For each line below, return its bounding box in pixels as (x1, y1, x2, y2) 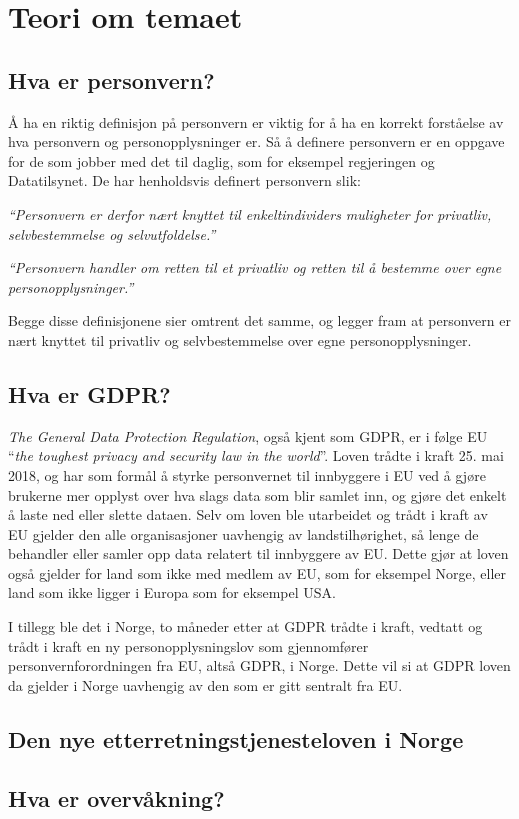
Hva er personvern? (8, 64, 215, 95)
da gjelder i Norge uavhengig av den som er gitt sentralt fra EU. (8, 674, 403, 695)
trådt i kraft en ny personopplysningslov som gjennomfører (8, 635, 369, 656)
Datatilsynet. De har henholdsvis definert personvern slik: (8, 170, 361, 191)
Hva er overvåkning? (8, 782, 225, 813)
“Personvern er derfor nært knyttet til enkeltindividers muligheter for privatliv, (8, 203, 492, 224)
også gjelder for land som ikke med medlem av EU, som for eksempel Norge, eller (8, 562, 507, 583)
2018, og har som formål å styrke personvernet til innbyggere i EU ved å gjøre (8, 464, 486, 485)
